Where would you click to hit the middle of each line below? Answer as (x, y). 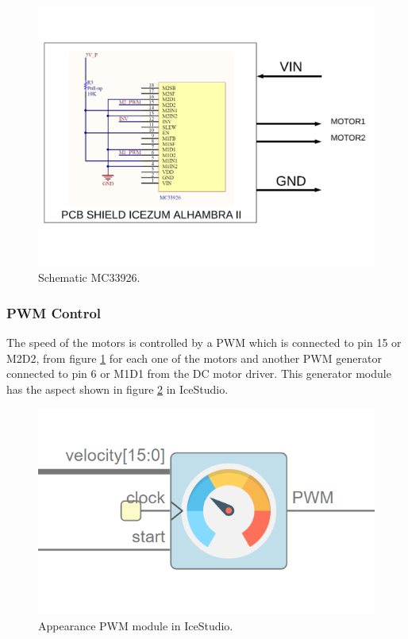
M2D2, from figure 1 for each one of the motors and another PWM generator (194, 358)
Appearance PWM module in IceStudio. (136, 625)
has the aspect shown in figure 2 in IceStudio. (117, 389)
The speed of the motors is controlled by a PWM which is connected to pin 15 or (204, 342)
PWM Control (54, 312)
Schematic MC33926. (89, 277)
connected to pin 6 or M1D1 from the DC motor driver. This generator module (199, 373)
